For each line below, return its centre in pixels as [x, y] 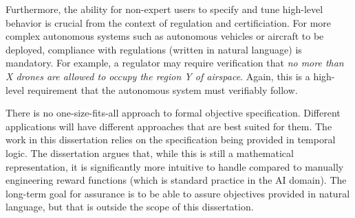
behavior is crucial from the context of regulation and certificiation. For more [169, 22]
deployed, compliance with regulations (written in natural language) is [154, 49]
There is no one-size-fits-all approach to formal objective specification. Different [173, 113]
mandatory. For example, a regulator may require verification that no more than [175, 63]
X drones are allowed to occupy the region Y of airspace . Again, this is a [158, 76]
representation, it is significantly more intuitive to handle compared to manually [175, 166]
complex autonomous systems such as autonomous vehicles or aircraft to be [165, 36]
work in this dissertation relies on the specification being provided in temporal [171, 140]
